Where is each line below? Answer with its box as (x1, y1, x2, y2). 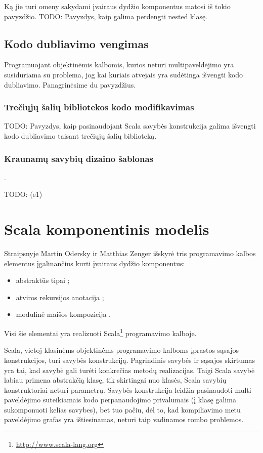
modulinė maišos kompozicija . (16, 309, 111, 319)
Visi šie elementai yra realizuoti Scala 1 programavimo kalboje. (4, 326, 197, 338)
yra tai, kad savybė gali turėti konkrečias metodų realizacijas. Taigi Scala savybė (4, 364, 255, 375)
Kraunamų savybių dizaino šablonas (4, 152, 154, 164)
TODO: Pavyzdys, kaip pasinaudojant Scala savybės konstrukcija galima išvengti (4, 120, 256, 131)
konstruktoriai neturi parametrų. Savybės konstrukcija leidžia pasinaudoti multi (4, 384, 251, 395)
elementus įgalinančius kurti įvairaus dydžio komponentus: (4, 258, 185, 268)
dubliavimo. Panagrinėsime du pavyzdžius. (4, 79, 136, 90)
